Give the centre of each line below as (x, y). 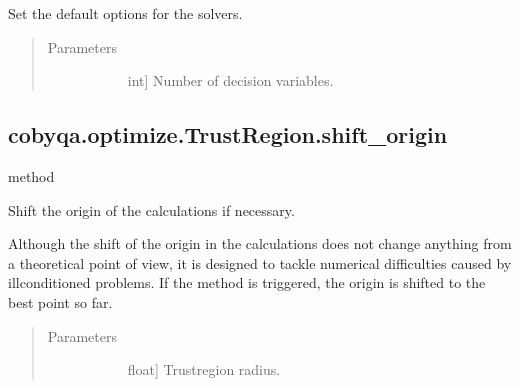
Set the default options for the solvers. (125, 13)
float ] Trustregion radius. (204, 369)
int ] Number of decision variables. (230, 80)
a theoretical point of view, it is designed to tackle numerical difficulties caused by (260, 262)
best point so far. (60, 301)
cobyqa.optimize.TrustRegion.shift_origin (228, 134)
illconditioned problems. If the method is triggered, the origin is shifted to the (247, 282)
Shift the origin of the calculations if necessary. (151, 209)
